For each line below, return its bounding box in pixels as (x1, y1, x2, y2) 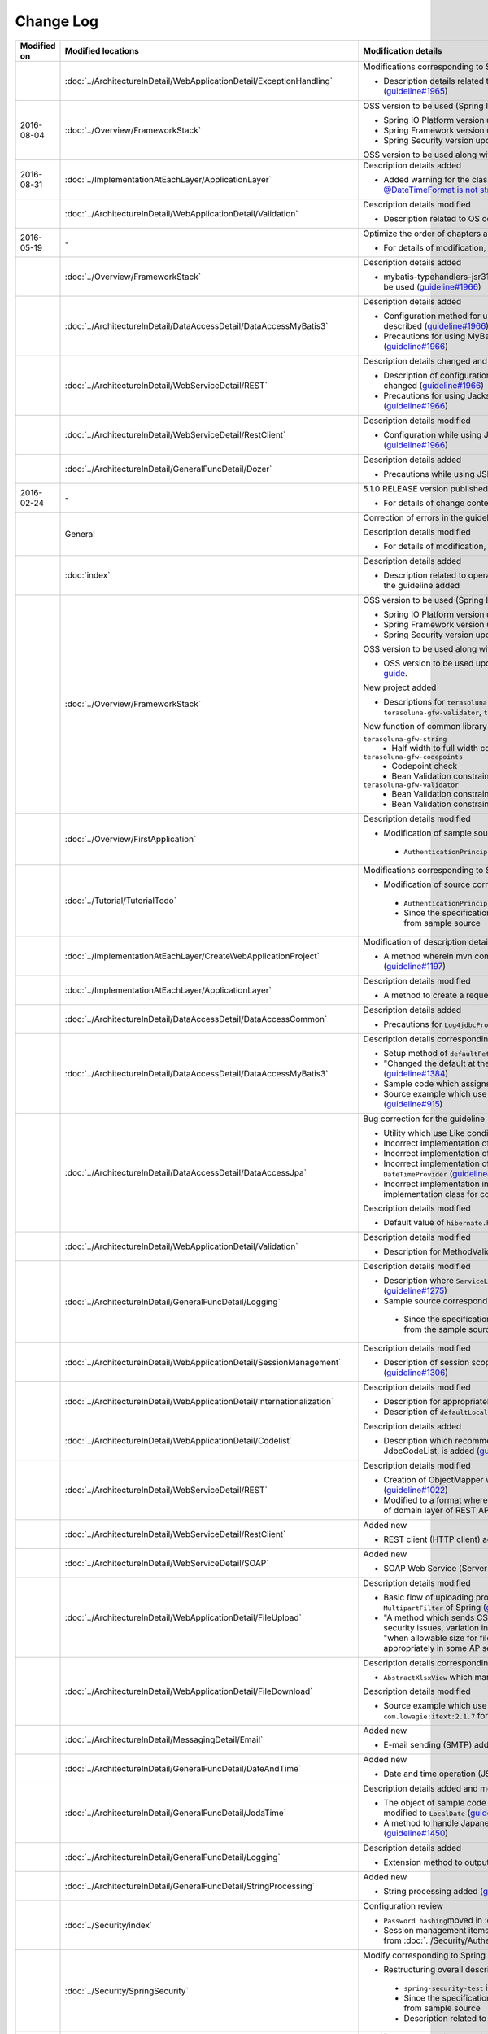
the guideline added (383, 579, 460, 591)
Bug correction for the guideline (363, 1113, 486, 1124)
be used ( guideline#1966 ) (383, 281, 481, 292)
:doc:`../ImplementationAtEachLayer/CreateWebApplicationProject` (64, 950, 320, 962)
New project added (363, 682, 437, 693)
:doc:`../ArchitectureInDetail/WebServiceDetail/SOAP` (64, 1557, 269, 1569)
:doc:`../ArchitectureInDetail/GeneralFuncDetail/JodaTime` (64, 1807, 287, 1818)
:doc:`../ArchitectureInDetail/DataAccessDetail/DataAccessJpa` (64, 1167, 307, 1178)
